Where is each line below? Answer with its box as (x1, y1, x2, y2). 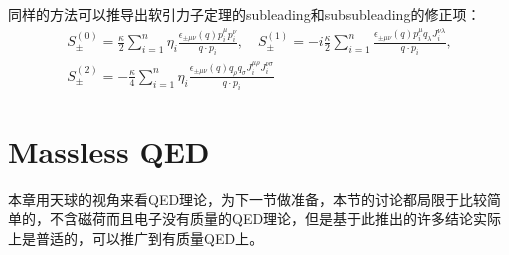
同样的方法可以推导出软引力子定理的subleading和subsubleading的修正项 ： (8, 4, 481, 24)
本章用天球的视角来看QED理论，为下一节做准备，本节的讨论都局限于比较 (8, 188, 488, 209)
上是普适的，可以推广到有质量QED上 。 (8, 227, 264, 248)
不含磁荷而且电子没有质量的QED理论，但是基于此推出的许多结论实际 (49, 208, 502, 229)
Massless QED (8, 130, 210, 171)
